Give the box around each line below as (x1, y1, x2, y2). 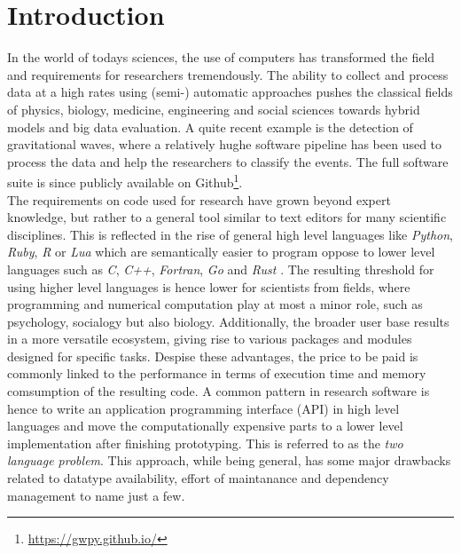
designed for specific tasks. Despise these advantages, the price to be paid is (7, 346, 418, 365)
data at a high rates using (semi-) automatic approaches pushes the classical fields (7, 83, 453, 101)
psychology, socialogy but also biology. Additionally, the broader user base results (7, 312, 449, 330)
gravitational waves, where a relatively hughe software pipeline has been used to (7, 135, 442, 154)
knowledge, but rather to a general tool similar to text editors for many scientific (7, 208, 447, 226)
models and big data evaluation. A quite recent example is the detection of (7, 117, 413, 136)
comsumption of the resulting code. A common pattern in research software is (7, 382, 430, 400)
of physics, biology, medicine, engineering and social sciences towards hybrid (7, 99, 420, 118)
